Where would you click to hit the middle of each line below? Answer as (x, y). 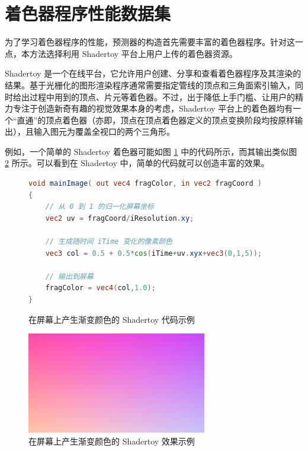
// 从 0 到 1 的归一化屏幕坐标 (100, 207)
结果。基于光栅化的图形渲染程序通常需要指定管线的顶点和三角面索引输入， (150, 85)
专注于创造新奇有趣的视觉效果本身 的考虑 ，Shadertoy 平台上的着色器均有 (153, 108)
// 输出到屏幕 (69, 276)
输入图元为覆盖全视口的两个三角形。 (104, 131)
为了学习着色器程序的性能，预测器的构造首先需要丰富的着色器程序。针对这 (150, 42)
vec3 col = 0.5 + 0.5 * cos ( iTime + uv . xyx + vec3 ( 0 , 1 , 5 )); (154, 253)
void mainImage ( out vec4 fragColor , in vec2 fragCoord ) (145, 184)
